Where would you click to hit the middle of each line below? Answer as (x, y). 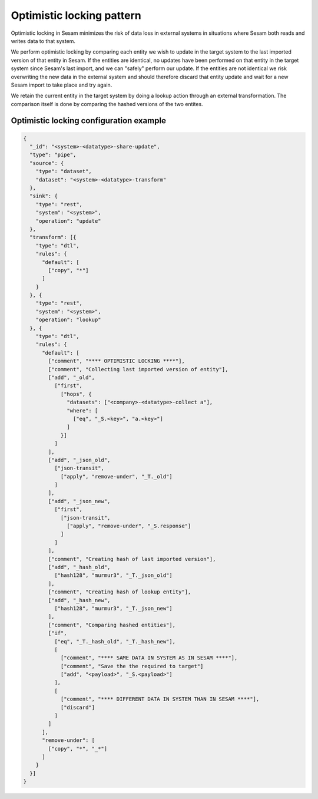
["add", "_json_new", (79, 501)
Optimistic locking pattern (76, 15)
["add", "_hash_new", (79, 600)
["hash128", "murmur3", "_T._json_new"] (113, 608)
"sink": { (44, 196)
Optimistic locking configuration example (88, 121)
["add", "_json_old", (79, 460)
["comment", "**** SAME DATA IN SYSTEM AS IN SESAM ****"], (149, 658)
